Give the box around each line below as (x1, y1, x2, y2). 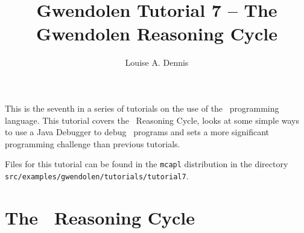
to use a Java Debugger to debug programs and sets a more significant (5, 126, 270, 138)
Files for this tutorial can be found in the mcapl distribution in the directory (5, 158, 288, 170)
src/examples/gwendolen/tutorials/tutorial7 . (5, 169, 189, 182)
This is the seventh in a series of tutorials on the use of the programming (5, 101, 279, 114)
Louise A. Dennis (125, 56, 189, 69)
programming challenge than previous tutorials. (5, 137, 180, 150)
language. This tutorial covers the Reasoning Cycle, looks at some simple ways (5, 113, 300, 126)
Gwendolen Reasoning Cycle (36, 21, 277, 46)
